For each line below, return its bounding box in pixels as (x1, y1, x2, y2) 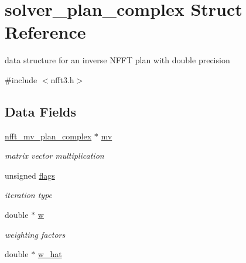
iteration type (5, 189, 53, 201)
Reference (5, 20, 86, 44)
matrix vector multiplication (5, 149, 104, 162)
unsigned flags (5, 169, 55, 181)
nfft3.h (50, 73, 74, 86)
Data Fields (5, 102, 77, 120)
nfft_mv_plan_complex (5, 129, 92, 142)
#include (5, 73, 37, 86)
